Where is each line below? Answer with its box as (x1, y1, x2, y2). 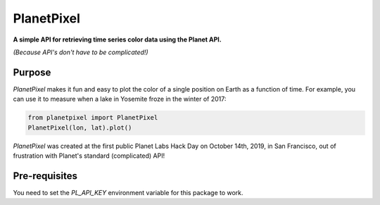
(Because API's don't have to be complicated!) (13, 48, 148, 56)
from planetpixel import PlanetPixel (27, 113, 158, 122)
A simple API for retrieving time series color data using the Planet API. (13, 35, 222, 44)
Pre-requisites (13, 170, 77, 182)
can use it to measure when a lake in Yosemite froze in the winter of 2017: (13, 95, 227, 104)
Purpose (13, 66, 51, 78)
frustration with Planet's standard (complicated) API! (13, 151, 165, 160)
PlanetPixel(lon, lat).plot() (27, 123, 132, 132)
